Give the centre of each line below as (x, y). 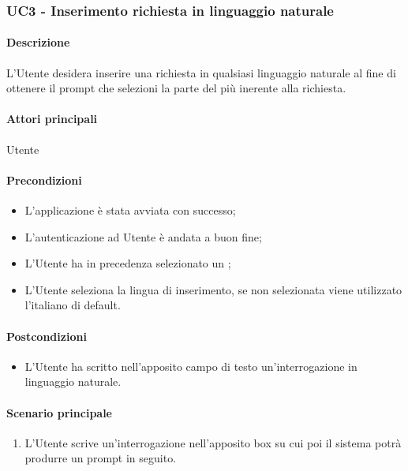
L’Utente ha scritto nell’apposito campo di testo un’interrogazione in (191, 366)
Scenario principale (59, 412)
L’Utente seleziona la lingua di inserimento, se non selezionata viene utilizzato (213, 289)
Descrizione (38, 42)
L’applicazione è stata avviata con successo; (130, 210)
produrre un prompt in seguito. (101, 458)
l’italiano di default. (73, 305)
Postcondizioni (47, 336)
